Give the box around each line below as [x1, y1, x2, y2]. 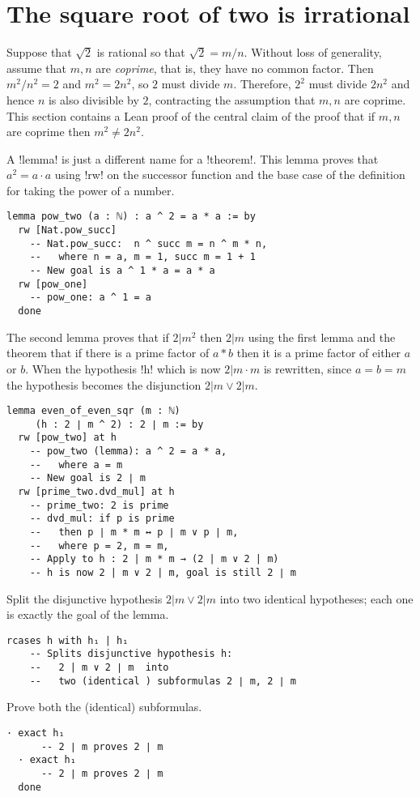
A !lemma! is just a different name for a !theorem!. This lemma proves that [6, 150, 379, 167]
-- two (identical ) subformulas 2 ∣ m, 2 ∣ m [29, 675, 296, 687]
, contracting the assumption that [148, 91, 316, 108]
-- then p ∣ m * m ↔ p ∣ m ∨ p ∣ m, [29, 526, 239, 538]
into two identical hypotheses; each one [219, 590, 414, 607]
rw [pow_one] [18, 278, 88, 290]
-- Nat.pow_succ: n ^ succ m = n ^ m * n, [29, 237, 268, 249]
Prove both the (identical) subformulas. [6, 698, 202, 715]
